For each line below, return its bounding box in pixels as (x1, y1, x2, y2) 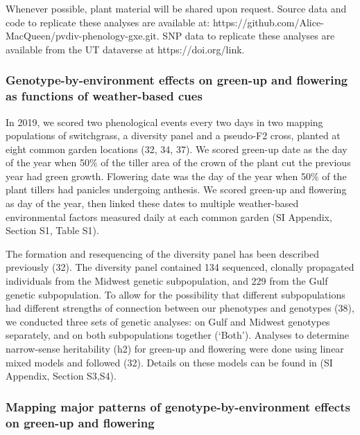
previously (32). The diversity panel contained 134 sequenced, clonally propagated (6, 260, 354, 274)
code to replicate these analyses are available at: (6, 15, 210, 29)
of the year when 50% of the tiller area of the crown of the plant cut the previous (6, 155, 351, 170)
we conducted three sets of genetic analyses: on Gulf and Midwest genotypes (6, 314, 330, 328)
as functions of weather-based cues (6, 87, 203, 105)
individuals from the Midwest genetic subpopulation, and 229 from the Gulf (6, 274, 328, 288)
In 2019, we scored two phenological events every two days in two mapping (6, 114, 323, 129)
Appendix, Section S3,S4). (6, 369, 117, 383)
